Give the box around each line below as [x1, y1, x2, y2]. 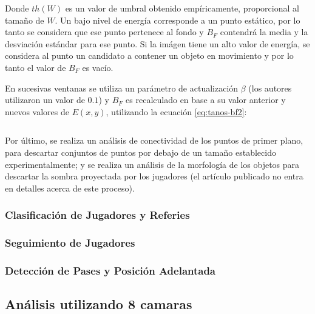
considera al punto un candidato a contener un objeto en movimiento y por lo [5, 49, 294, 62]
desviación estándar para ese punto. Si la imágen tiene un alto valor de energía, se [5, 37, 310, 50]
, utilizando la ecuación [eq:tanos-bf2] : [106, 105, 247, 118]
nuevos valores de [5, 105, 69, 118]
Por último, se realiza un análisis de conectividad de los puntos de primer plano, [5, 134, 303, 147]
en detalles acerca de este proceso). [5, 181, 135, 194]
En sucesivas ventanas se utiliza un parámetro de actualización [5, 81, 239, 94]
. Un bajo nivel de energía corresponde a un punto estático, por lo [55, 13, 300, 26]
